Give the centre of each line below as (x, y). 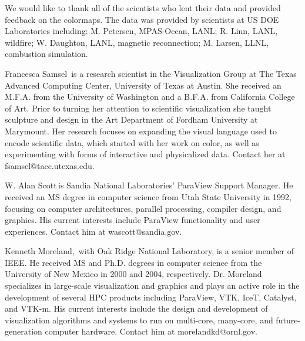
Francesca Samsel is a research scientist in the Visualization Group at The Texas (151, 73)
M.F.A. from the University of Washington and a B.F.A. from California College (150, 97)
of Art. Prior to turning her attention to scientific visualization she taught (138, 108)
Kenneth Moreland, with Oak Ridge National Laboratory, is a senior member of (149, 251)
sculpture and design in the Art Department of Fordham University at (131, 119)
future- (288, 320)
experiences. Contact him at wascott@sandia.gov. (93, 231)
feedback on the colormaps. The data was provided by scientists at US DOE (142, 19)
